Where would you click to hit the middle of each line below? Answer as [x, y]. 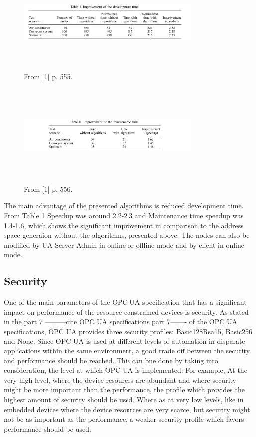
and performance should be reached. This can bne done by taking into [111, 360]
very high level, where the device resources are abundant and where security [120, 380]
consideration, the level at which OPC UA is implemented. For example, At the [126, 370]
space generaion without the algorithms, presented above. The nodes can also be [127, 235]
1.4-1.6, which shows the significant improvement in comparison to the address [124, 225]
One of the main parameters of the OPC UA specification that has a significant [125, 302]
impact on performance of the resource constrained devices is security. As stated [126, 311]
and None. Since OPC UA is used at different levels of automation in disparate [125, 341]
